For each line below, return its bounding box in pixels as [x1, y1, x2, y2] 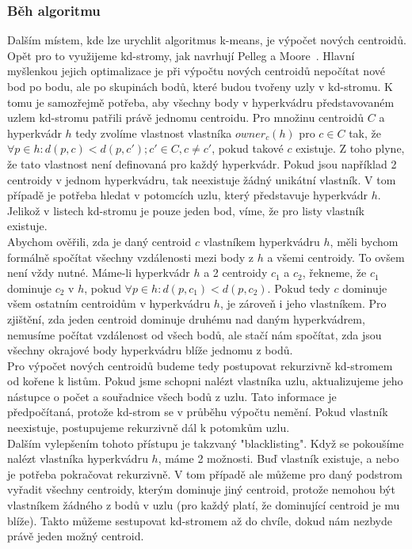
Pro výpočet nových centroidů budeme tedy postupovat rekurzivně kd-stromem [7, 357, 393, 373]
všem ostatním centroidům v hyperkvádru [7, 295, 211, 312]
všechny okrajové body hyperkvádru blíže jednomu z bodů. [7, 342, 293, 358]
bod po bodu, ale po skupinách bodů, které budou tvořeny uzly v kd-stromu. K [7, 78, 393, 94]
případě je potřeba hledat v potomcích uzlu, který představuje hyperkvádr [7, 187, 368, 203]
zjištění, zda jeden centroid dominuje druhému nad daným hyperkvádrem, [7, 310, 365, 327]
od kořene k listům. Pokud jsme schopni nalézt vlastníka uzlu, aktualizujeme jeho [7, 373, 403, 389]
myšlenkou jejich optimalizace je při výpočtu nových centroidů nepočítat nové [7, 62, 385, 79]
